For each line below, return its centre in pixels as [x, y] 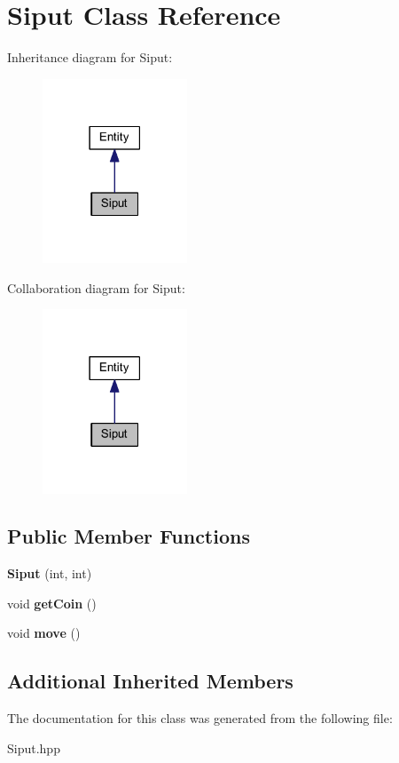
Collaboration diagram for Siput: [96, 287]
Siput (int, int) [50, 573]
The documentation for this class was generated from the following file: [200, 718]
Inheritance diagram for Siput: [90, 57]
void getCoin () [52, 603]
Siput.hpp [34, 747]
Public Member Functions [129, 536]
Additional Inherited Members [150, 681]
